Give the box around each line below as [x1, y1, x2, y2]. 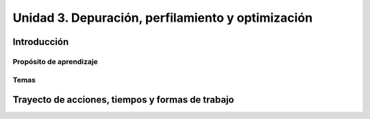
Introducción [12, 36, 69, 48]
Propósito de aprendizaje [12, 56, 99, 66]
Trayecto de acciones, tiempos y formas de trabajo [12, 94, 234, 105]
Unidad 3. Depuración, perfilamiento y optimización [12, 10, 313, 25]
